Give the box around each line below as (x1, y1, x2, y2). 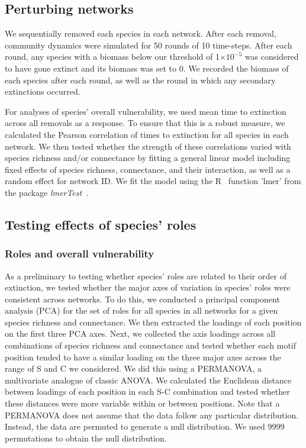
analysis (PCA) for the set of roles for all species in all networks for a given (5, 304, 278, 317)
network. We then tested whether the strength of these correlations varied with (5, 140, 291, 152)
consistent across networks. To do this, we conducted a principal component (5, 292, 280, 305)
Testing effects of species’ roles (5, 215, 197, 233)
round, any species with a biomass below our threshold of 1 (5, 50, 220, 63)
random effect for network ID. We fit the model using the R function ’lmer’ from (5, 175, 301, 187)
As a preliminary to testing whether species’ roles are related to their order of (5, 269, 286, 282)
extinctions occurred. (5, 85, 80, 98)
